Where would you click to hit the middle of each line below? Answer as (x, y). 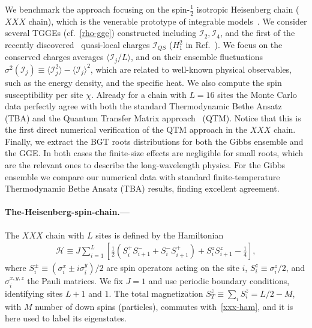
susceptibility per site (44, 94)
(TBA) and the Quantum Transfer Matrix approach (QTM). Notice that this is (153, 117)
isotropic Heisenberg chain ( (248, 9)
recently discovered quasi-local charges (77, 45)
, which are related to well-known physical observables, (191, 69)
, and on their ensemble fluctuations (197, 57)
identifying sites (34, 293)
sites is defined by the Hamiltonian (160, 235)
